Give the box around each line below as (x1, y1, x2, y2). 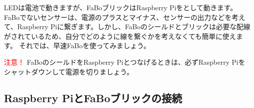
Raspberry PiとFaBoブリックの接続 (4, 90, 183, 105)
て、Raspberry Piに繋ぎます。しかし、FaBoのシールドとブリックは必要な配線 (4, 21, 251, 32)
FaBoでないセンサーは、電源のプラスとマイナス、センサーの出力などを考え (4, 12, 246, 22)
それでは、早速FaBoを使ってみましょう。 (19, 40, 151, 51)
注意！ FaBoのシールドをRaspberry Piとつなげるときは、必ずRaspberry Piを (4, 56, 245, 67)
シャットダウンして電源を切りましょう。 (4, 66, 134, 76)
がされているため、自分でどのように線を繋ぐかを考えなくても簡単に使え (4, 31, 236, 41)
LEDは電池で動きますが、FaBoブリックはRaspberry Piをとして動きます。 (4, 2, 237, 12)
